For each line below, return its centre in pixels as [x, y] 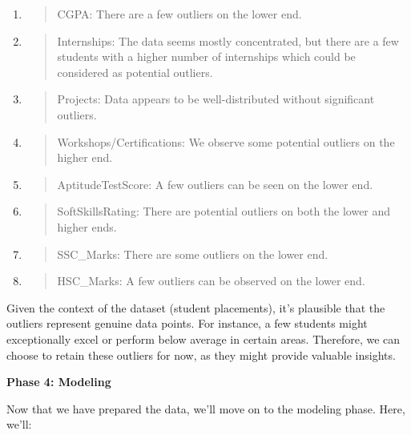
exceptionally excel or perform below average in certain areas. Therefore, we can [203, 338]
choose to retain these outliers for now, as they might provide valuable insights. [201, 354]
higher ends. [87, 226]
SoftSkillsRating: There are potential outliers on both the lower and [224, 211]
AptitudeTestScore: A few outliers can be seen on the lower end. [215, 184]
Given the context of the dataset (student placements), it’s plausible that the [196, 307]
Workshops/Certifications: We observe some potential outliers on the [226, 141]
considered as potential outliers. [135, 72]
